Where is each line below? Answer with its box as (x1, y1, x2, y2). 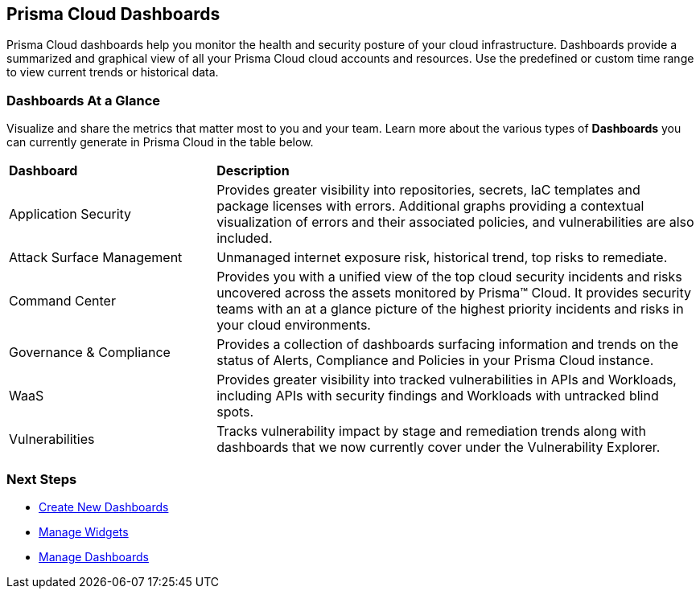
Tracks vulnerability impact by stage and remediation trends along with (216, 423, 646, 440)
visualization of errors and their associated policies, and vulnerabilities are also (216, 214, 694, 231)
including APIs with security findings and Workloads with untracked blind (216, 388, 659, 404)
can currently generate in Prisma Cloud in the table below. (6, 135, 314, 150)
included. (216, 230, 273, 247)
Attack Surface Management (9, 249, 183, 266)
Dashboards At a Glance (6, 92, 161, 109)
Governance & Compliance (9, 344, 171, 361)
